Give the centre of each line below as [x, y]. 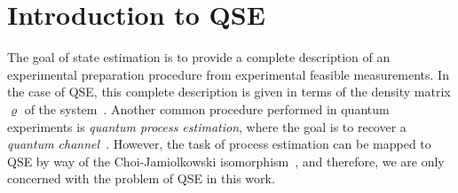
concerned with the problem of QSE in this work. [141, 178]
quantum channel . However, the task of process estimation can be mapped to [219, 144]
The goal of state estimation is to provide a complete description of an [199, 57]
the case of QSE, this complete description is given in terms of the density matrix [229, 92]
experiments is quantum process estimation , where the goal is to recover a [207, 126]
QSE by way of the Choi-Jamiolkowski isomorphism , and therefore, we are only [226, 161]
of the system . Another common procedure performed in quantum [207, 108]
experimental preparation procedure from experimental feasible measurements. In [228, 74]
